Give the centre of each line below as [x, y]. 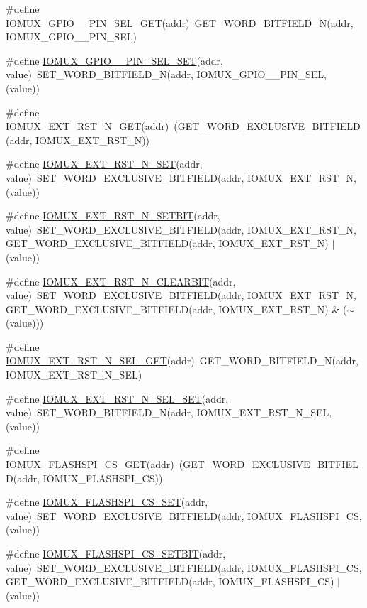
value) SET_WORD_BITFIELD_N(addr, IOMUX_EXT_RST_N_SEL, [169, 412]
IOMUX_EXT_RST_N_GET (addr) [87, 126]
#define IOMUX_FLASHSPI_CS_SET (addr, [107, 502]
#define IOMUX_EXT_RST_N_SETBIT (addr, [113, 216]
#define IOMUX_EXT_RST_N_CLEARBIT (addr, [121, 281]
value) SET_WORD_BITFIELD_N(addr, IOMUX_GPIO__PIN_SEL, [166, 74]
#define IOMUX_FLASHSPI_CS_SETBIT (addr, [116, 553]
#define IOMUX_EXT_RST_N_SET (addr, [104, 164]
